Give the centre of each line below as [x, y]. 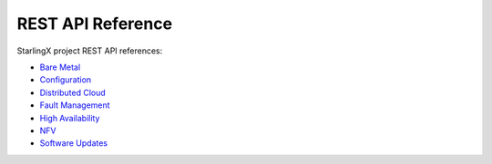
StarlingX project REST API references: [90, 51]
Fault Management [75, 105]
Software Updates [74, 143]
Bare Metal [60, 67]
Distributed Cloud [73, 92]
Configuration [66, 80]
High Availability [70, 118]
